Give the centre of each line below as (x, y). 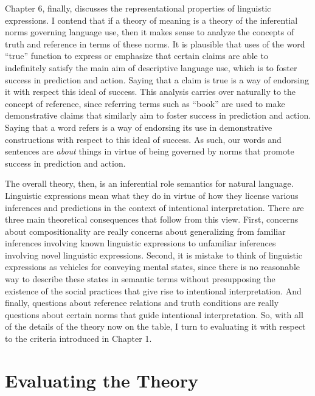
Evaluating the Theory (102, 380)
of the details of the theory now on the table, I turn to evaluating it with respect (155, 326)
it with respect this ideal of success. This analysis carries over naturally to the (151, 92)
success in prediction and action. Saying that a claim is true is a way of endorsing (157, 79)
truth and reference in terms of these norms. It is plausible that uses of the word (155, 43)
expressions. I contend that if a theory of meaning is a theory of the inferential (151, 20)
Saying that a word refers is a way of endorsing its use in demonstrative (139, 127)
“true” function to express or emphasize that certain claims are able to (137, 56)
